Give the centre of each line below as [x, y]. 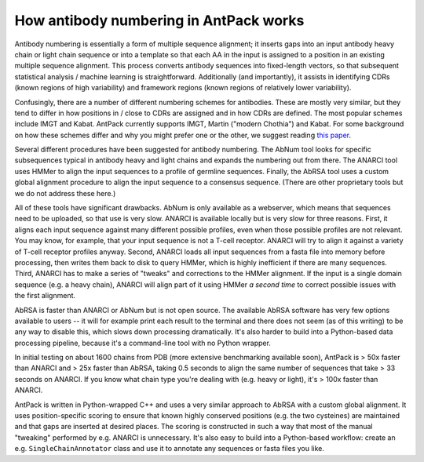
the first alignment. [45, 296]
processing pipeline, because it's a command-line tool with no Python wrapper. [143, 343]
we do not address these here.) [65, 193]
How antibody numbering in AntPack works [159, 20]
